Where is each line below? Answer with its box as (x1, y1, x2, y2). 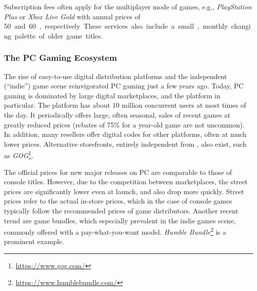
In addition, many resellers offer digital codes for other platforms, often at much (4, 129, 247, 139)
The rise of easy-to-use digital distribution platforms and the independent (4, 71, 227, 81)
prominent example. (4, 236, 64, 247)
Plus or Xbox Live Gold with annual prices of (4, 11, 140, 21)
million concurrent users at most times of (122, 100, 246, 110)
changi (231, 21, 251, 31)
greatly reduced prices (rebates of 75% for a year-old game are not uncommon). (4, 119, 245, 129)
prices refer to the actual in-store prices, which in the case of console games (4, 196, 232, 206)
